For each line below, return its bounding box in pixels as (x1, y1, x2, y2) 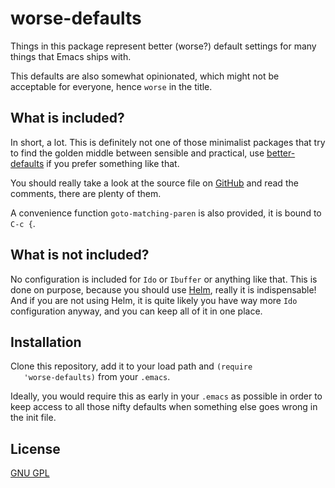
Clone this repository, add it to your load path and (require (10, 360, 253, 372)
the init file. (10, 412, 57, 424)
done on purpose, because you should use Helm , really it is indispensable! (10, 283, 317, 296)
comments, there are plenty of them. (10, 187, 162, 199)
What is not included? (10, 247, 150, 264)
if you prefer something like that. (46, 157, 180, 169)
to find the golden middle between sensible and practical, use (10, 147, 265, 159)
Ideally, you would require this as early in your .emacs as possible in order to (10, 390, 323, 402)
